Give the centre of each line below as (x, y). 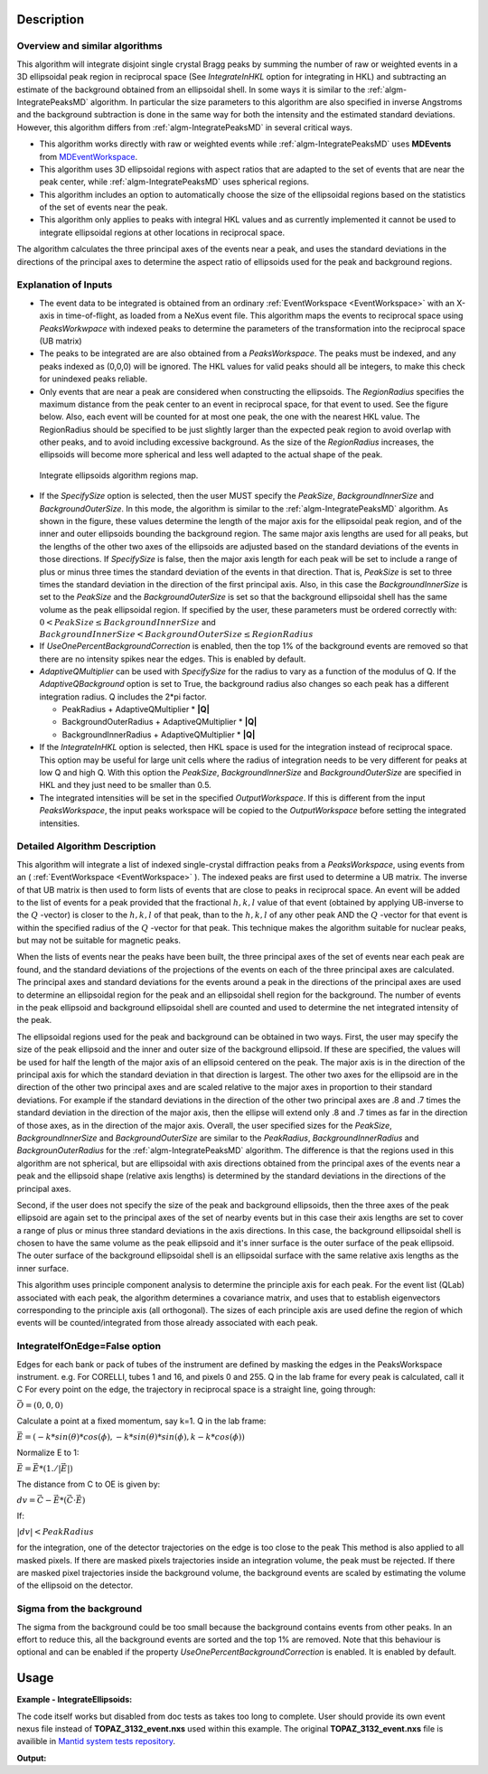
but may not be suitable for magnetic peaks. (99, 941)
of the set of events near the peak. (103, 207)
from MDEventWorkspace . (89, 156)
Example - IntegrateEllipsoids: (75, 1700)
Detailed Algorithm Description (86, 847)
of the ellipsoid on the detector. (75, 1585)
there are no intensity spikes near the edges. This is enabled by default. (173, 659)
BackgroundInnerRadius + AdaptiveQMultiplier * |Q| (159, 734)
